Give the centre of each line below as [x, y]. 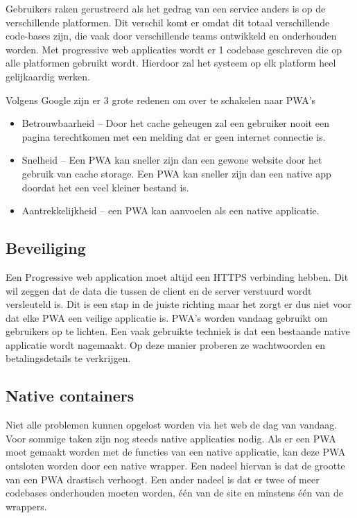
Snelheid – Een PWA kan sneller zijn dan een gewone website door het [172, 160]
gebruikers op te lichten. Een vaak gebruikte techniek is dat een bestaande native [178, 331]
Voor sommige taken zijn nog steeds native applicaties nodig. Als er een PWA [171, 438]
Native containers [70, 396]
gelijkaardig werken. [48, 76]
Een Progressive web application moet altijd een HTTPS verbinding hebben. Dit [177, 276]
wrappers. [26, 506]
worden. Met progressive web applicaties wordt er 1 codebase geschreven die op [174, 49]
